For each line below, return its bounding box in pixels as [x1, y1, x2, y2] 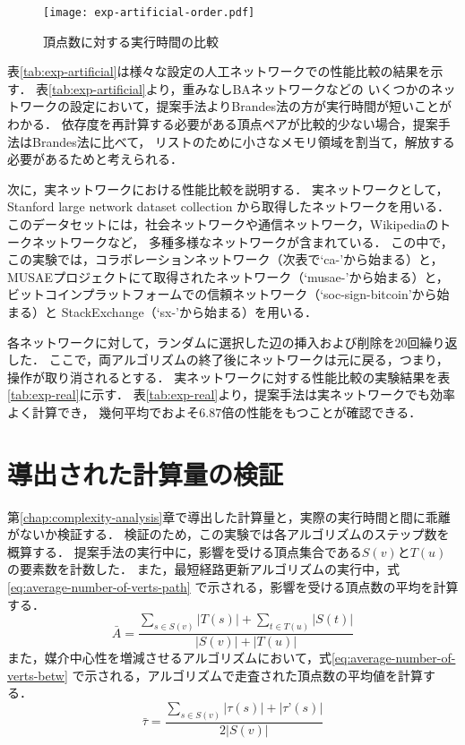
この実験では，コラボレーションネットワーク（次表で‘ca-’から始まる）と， [7, 250, 443, 269]
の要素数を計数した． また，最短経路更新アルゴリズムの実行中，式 [7, 560, 400, 578]
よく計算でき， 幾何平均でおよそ [7, 402, 200, 421]
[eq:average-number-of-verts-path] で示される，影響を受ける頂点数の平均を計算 [7, 578, 459, 596]
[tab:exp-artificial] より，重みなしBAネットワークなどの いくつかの [48, 79, 431, 98]
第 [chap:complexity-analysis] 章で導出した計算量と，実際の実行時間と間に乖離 [7, 507, 451, 526]
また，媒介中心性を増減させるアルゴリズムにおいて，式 [7, 648, 332, 667]
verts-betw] [7, 665, 68, 684]
